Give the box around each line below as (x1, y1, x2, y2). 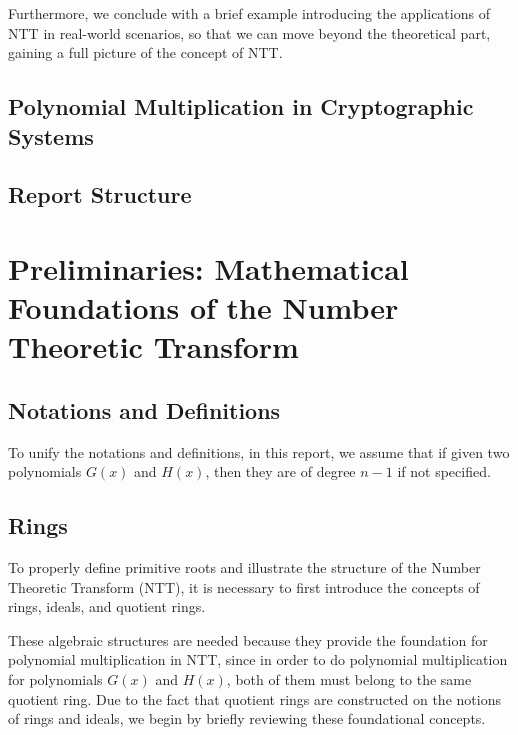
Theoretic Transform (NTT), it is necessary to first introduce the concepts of (8, 576, 480, 597)
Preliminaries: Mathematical (8, 247, 409, 288)
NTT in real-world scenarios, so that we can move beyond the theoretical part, (8, 22, 491, 43)
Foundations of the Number (8, 287, 399, 328)
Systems (8, 120, 94, 151)
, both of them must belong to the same (226, 669, 472, 690)
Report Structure (8, 179, 192, 210)
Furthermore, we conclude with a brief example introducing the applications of (8, 3, 490, 23)
